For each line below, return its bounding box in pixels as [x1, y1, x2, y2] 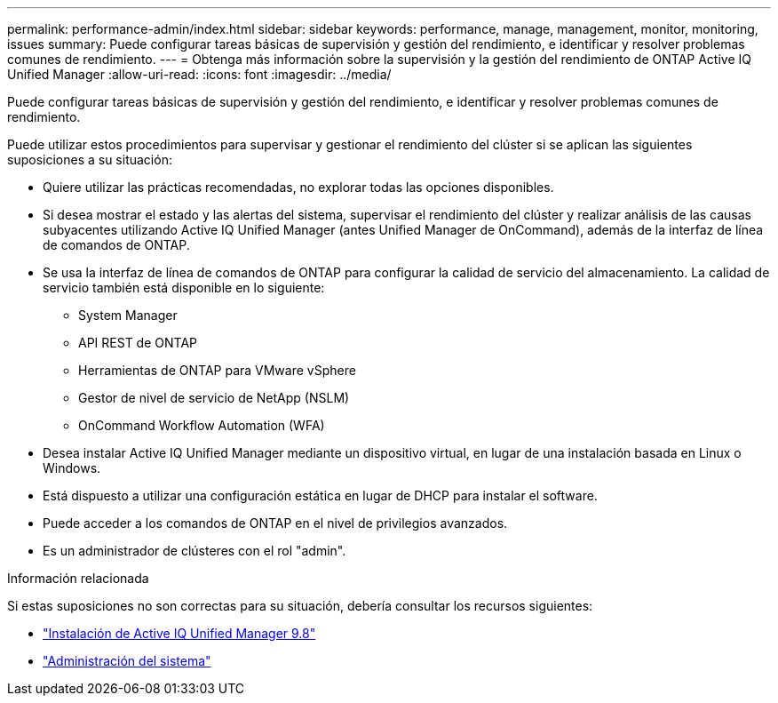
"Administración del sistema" [43, 653, 211, 668]
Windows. [43, 460, 101, 475]
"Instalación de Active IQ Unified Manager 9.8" [43, 626, 316, 641]
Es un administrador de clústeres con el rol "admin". [43, 543, 346, 558]
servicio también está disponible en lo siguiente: [43, 280, 325, 295]
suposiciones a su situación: [7, 152, 172, 167]
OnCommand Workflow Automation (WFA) [78, 418, 325, 433]
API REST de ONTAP [78, 335, 197, 350]
